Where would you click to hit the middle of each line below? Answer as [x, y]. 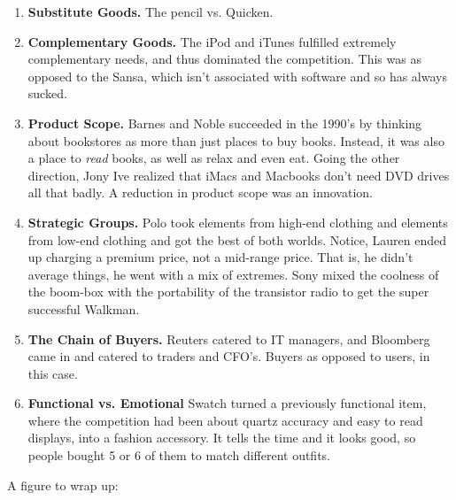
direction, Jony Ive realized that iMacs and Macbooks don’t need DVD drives [239, 175]
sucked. [47, 93]
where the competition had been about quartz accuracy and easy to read [225, 420]
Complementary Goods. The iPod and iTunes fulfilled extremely [212, 41]
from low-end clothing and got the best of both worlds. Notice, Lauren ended [237, 239]
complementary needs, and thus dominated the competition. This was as [224, 59]
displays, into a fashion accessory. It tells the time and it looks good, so [222, 438]
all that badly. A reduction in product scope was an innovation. [200, 192]
